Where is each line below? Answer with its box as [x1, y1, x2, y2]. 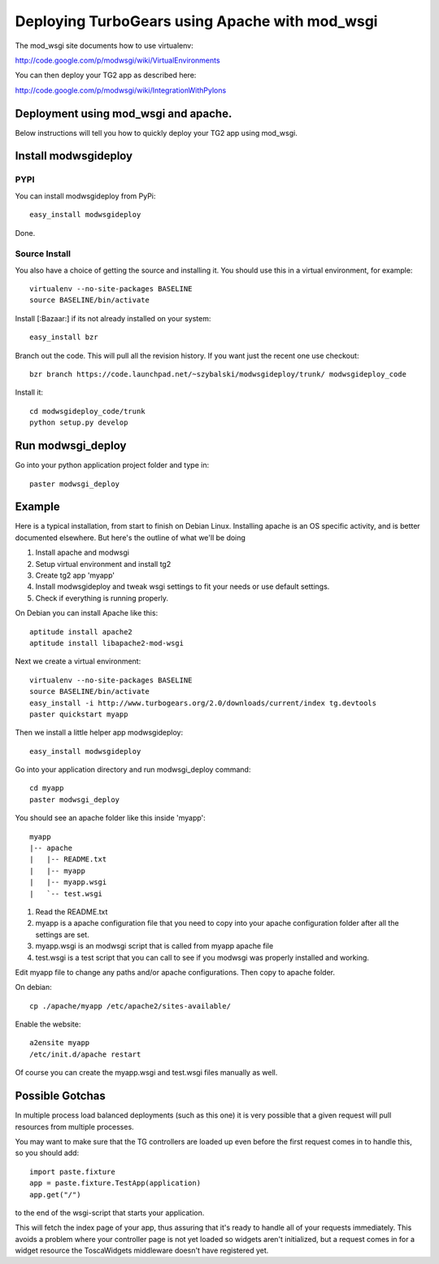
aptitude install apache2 [29, 627, 133, 636]
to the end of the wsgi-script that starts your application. [15, 1208, 205, 1218]
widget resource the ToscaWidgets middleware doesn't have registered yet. [15, 1245, 269, 1256]
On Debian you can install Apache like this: [15, 608, 159, 618]
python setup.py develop [29, 418, 128, 427]
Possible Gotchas [15, 1089, 106, 1103]
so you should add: [15, 1148, 80, 1158]
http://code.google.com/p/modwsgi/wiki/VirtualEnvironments [15, 55, 220, 65]
